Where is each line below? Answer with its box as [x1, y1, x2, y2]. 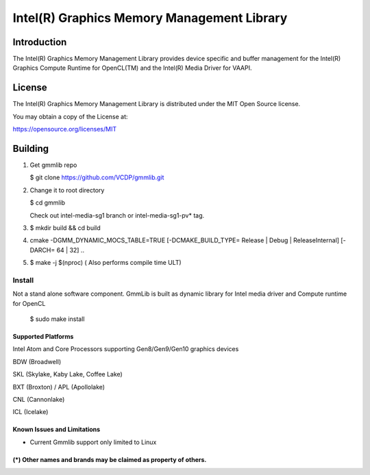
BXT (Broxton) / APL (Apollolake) [12, 383, 106, 391]
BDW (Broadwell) [12, 357, 62, 365]
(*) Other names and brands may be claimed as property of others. [12, 455, 207, 463]
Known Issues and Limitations [12, 425, 101, 434]
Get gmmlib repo [29, 161, 77, 169]
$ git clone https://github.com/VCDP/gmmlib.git [29, 173, 164, 181]
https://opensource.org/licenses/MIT [12, 125, 116, 133]
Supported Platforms [12, 333, 74, 341]
